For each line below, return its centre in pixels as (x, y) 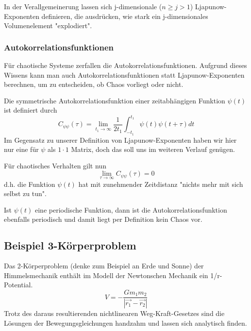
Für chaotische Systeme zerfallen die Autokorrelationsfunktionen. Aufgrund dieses (125, 65)
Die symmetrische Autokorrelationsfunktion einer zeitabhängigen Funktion (115, 100)
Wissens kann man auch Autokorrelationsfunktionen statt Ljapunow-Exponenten (124, 74)
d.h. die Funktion (30, 184)
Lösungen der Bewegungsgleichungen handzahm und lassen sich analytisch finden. (125, 323)
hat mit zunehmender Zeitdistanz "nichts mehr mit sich (161, 184)
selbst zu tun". (25, 193)
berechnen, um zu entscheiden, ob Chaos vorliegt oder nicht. (94, 84)
